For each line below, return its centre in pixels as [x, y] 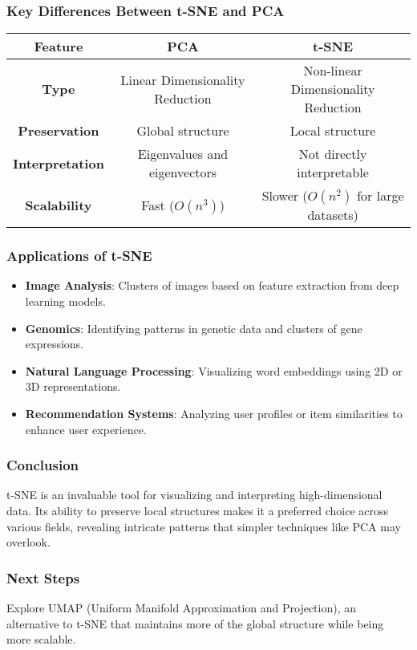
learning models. [65, 301]
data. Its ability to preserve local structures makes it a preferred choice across [198, 510]
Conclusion [43, 465]
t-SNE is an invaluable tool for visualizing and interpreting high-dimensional [194, 495]
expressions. [55, 344]
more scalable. [41, 639]
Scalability [59, 205]
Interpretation [59, 163]
